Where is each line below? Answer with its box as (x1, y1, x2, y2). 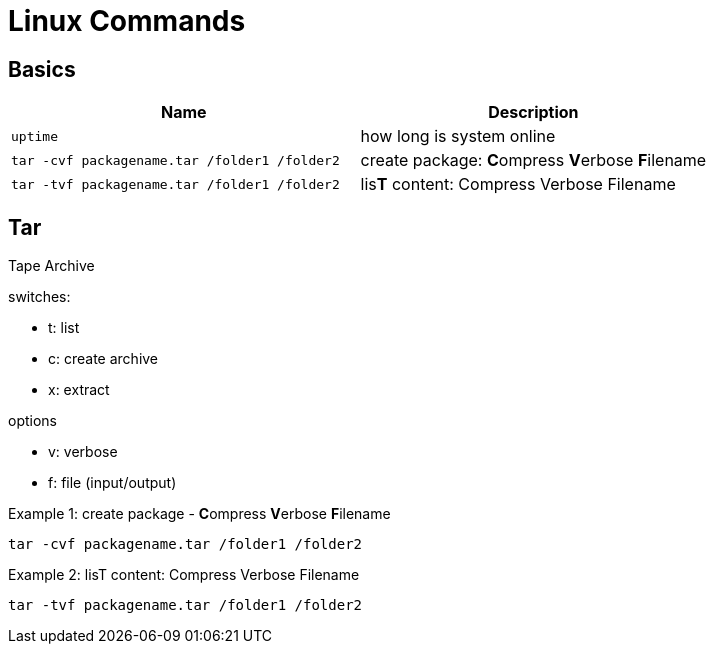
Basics (8, 56, 76, 82)
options (8, 412, 57, 430)
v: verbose (48, 443, 118, 461)
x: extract (48, 381, 110, 399)
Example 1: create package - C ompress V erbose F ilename (8, 505, 391, 523)
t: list (48, 319, 80, 337)
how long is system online (360, 126, 556, 147)
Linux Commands (8, 4, 246, 38)
